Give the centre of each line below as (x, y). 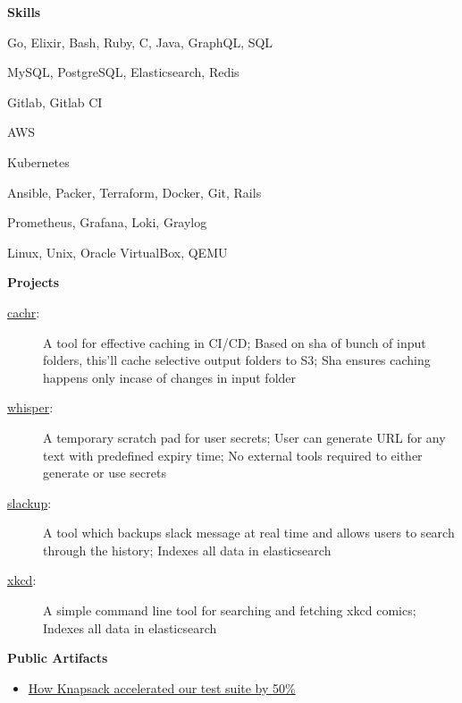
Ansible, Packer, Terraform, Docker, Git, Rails (134, 192)
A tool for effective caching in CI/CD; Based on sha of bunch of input (235, 342)
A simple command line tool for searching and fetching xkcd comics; (230, 610)
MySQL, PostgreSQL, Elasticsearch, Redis (123, 72)
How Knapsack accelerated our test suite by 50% (162, 687)
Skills (24, 12)
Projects (34, 282)
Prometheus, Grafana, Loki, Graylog (107, 222)
